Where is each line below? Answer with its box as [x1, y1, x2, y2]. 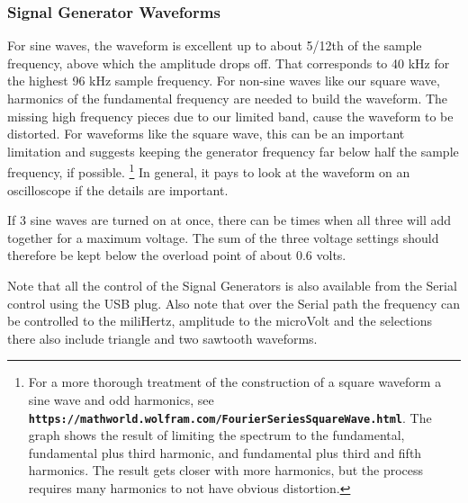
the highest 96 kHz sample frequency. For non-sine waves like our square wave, [7, 71, 440, 90]
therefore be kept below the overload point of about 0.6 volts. [7, 246, 346, 265]
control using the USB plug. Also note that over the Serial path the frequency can [7, 293, 460, 312]
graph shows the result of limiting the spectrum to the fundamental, [28, 426, 405, 445]
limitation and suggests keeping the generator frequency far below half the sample [7, 141, 459, 160]
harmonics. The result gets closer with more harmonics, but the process [28, 461, 424, 480]
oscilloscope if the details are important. [7, 180, 229, 199]
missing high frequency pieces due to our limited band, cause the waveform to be [7, 106, 454, 125]
